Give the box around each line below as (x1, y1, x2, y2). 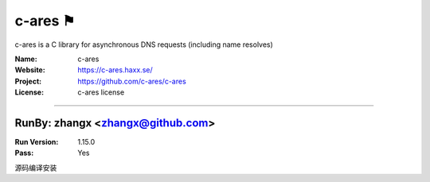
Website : (14, 65, 45, 75)
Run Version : (14, 137, 59, 147)
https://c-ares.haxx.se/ (77, 65, 153, 75)
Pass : (14, 148, 34, 158)
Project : (14, 76, 42, 86)
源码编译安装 (14, 163, 57, 172)
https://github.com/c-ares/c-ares (77, 76, 186, 86)
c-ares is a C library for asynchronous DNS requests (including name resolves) (14, 40, 274, 49)
